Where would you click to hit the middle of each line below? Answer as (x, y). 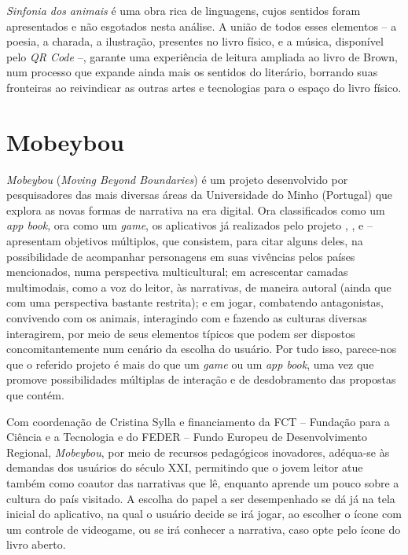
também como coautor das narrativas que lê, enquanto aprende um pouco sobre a (203, 482)
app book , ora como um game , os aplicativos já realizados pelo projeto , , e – (189, 225)
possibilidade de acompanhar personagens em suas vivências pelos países (181, 256)
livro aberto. (36, 544)
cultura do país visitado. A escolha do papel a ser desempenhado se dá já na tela (201, 498)
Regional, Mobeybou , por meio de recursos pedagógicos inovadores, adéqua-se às (198, 452)
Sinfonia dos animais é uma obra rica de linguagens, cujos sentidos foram (184, 10)
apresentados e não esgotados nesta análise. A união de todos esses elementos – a (202, 26)
